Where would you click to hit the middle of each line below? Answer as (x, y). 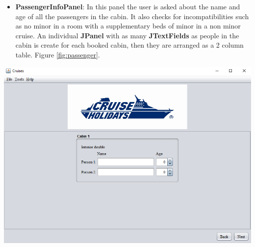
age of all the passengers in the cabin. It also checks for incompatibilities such (132, 16)
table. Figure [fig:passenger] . (58, 54)
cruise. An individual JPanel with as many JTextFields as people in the (127, 35)
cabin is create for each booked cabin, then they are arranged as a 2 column (129, 45)
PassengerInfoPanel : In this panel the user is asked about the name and (128, 6)
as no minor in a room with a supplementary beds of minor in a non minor (128, 26)
